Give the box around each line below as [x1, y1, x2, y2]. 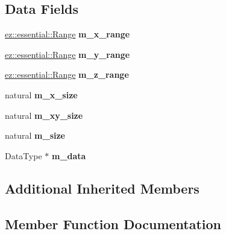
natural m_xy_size [5, 109, 83, 121]
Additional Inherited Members [5, 179, 199, 197]
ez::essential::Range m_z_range [5, 68, 129, 81]
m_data [51, 149, 86, 162]
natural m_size [5, 129, 65, 142]
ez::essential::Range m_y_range [5, 48, 130, 60]
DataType [5, 149, 42, 162]
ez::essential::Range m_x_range [5, 28, 130, 40]
